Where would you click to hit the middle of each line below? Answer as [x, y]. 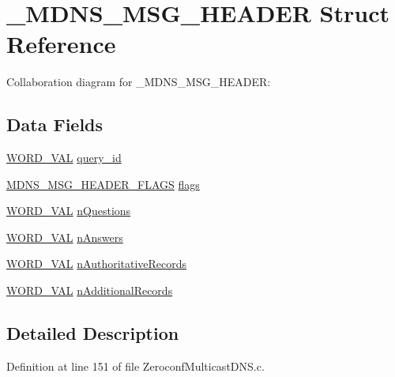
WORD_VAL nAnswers [65, 237]
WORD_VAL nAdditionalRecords [90, 290]
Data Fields [55, 124]
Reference [61, 44]
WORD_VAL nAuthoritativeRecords [97, 264]
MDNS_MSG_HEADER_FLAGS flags [103, 184]
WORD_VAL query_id [64, 158]
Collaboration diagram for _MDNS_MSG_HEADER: [139, 82]
